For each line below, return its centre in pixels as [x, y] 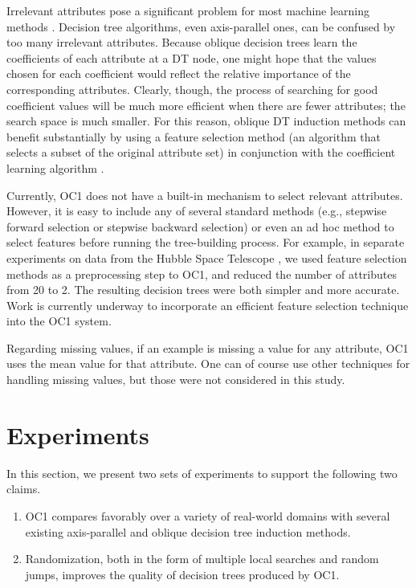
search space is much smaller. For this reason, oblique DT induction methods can [206, 121]
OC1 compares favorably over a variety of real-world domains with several [208, 515]
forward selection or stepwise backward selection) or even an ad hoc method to [200, 226]
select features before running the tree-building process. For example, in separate [206, 242]
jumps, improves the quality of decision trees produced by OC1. [182, 574]
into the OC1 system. [59, 321]
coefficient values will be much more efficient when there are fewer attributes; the [206, 105]
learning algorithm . [55, 167]
